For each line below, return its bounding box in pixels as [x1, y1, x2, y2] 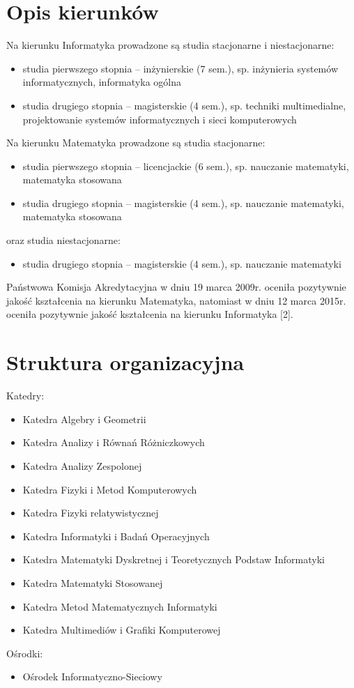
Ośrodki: [6, 645, 43, 660]
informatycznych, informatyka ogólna [22, 75, 182, 89]
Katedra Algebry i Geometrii [22, 411, 146, 426]
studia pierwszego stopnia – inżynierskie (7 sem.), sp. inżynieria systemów [22, 61, 338, 75]
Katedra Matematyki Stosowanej [22, 575, 163, 590]
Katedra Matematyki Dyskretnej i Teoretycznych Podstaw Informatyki [22, 552, 325, 567]
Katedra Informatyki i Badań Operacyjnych [22, 528, 210, 543]
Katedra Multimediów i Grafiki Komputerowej [22, 622, 221, 637]
